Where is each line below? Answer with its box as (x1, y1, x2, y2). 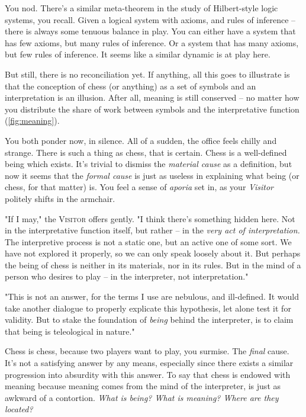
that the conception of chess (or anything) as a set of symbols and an (5, 79, 256, 92)
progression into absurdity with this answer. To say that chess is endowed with (5, 368, 291, 380)
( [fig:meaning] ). (5, 114, 60, 127)
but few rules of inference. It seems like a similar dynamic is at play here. (5, 48, 270, 60)
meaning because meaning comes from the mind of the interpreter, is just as (5, 380, 281, 392)
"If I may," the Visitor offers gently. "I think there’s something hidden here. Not (5, 212, 295, 224)
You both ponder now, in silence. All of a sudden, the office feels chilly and (5, 134, 277, 146)
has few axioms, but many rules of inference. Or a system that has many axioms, (5, 36, 299, 49)
